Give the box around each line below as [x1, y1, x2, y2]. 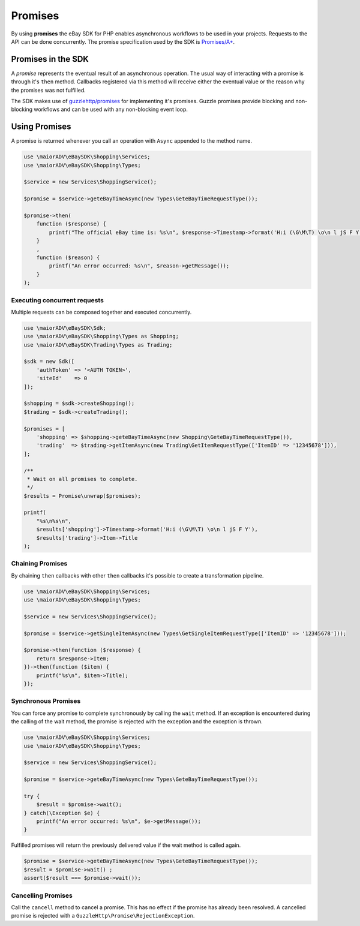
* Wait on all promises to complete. [27, 476, 138, 482]
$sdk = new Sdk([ [23, 358, 75, 365]
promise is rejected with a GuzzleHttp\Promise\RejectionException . [11, 912, 195, 919]
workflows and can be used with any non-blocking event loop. [34, 106, 188, 113]
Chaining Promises [11, 560, 68, 568]
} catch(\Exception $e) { [23, 810, 100, 816]
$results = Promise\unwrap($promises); [23, 492, 141, 499]
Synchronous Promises [11, 697, 81, 705]
